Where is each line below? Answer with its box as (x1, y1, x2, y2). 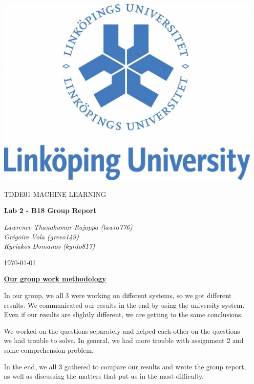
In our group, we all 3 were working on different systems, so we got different (4, 290, 232, 300)
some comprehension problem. (4, 344, 94, 355)
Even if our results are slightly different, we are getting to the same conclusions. (4, 309, 243, 320)
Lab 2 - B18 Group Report (4, 205, 97, 215)
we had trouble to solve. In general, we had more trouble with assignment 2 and (4, 335, 244, 345)
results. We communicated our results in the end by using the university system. (4, 299, 245, 310)
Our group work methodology (4, 274, 106, 284)
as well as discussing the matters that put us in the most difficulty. (4, 371, 204, 381)
